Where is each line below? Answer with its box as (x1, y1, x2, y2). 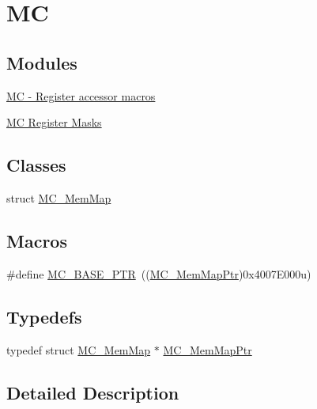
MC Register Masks (6, 114, 102, 131)
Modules (6, 50, 77, 74)
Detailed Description (6, 380, 179, 404)
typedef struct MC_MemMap (6, 341, 151, 358)
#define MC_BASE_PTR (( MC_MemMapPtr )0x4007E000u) (6, 265, 311, 282)
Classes (6, 153, 66, 177)
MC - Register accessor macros (6, 87, 156, 104)
